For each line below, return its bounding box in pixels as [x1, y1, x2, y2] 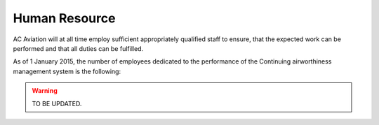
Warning [32, 87, 58, 95]
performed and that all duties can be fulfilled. [13, 44, 144, 52]
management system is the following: [13, 67, 121, 75]
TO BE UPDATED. [32, 99, 82, 108]
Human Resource [13, 10, 116, 26]
